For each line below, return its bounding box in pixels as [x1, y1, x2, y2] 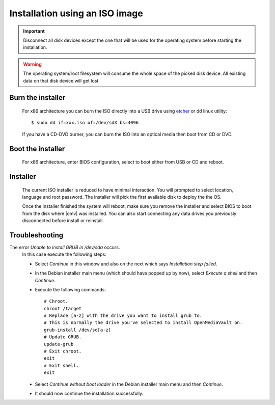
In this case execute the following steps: [22, 251, 106, 257]
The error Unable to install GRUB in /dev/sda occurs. [9, 244, 120, 250]
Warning [23, 61, 42, 67]
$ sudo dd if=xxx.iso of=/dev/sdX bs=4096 [31, 120, 139, 126]
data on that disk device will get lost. [23, 77, 100, 84]
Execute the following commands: [35, 286, 106, 292]
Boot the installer [9, 144, 65, 153]
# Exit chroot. [44, 348, 82, 354]
